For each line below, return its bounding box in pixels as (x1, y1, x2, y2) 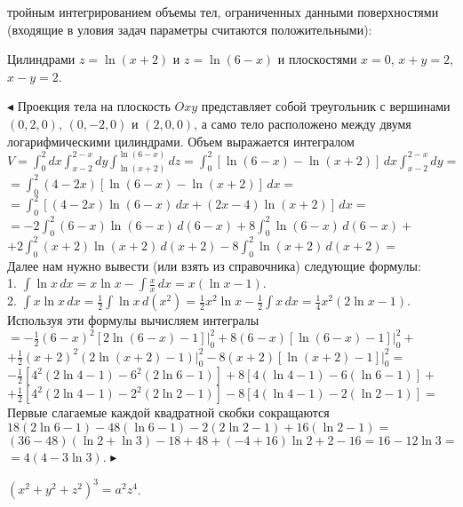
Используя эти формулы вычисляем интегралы (7, 311, 259, 329)
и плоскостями (277, 50, 357, 68)
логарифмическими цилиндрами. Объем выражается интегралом (7, 131, 355, 150)
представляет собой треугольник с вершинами (201, 97, 451, 115)
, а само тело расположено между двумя (194, 114, 411, 132)
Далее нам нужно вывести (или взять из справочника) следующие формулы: (7, 256, 421, 274)
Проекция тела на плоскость (17, 97, 171, 115)
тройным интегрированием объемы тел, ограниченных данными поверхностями (7, 3, 439, 20)
